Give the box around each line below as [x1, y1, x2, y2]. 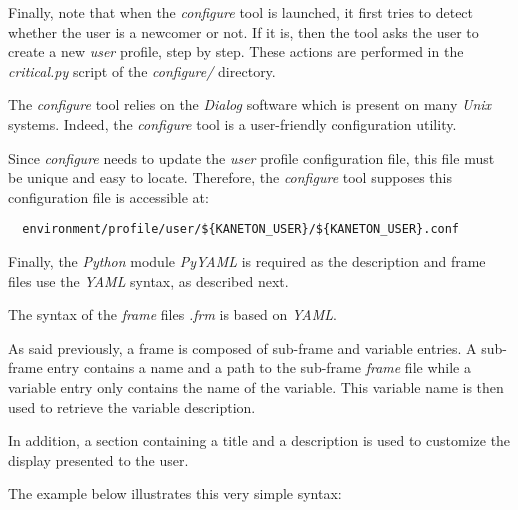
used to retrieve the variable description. [8, 396, 256, 417]
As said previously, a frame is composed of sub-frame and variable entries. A [8, 337, 477, 358]
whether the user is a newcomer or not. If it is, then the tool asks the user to [8, 21, 479, 42]
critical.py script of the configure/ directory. [8, 60, 276, 81]
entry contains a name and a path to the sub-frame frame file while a [47, 357, 471, 378]
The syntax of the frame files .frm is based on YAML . [8, 304, 337, 325]
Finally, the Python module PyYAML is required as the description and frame [8, 251, 486, 271]
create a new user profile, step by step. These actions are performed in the [8, 41, 464, 62]
